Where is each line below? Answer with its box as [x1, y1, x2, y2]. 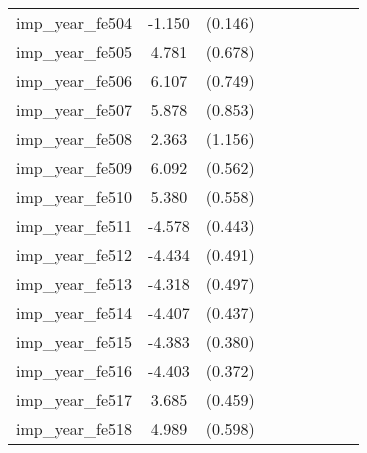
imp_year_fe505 [16, 40, 133, 63]
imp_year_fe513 [16, 272, 133, 295]
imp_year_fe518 [16, 417, 133, 440]
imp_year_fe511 [16, 214, 133, 237]
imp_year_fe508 [16, 127, 133, 150]
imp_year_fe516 [16, 359, 133, 382]
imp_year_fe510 [16, 185, 133, 208]
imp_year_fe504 [16, 11, 133, 34]
